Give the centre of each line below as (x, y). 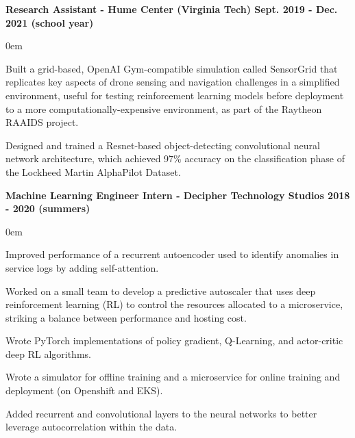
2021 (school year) (50, 22)
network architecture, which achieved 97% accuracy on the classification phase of (175, 158)
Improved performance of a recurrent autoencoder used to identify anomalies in (172, 254)
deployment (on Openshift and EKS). (84, 390)
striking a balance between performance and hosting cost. (126, 317)
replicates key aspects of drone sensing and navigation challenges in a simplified (173, 82)
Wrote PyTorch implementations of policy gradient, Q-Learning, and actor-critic (174, 340)
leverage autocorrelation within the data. (91, 427)
